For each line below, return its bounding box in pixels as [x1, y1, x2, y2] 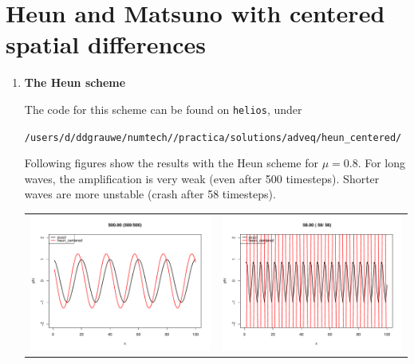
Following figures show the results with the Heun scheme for [24, 155, 318, 171]
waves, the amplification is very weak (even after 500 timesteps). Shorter [24, 170, 380, 186]
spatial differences [6, 28, 207, 61]
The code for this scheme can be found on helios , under [24, 100, 302, 117]
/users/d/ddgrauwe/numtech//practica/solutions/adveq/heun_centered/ [24, 131, 402, 143]
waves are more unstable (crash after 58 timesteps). [24, 186, 276, 202]
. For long [357, 155, 406, 171]
